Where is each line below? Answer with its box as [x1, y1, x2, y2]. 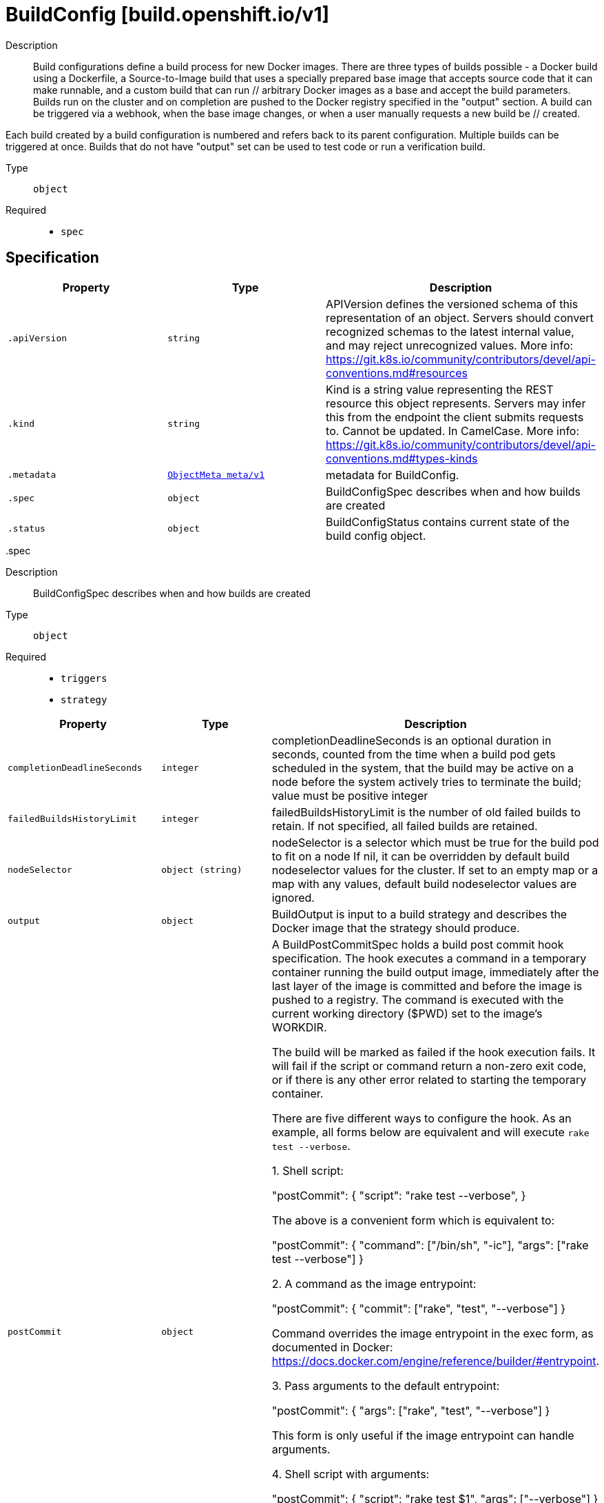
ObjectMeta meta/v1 [167, 470, 265, 481]
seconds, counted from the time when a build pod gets [271, 747, 556, 761]
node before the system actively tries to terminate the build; [271, 774, 581, 789]
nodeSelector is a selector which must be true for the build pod [271, 835, 599, 849]
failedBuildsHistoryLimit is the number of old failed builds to [271, 805, 581, 819]
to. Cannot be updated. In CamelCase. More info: [326, 423, 580, 438]
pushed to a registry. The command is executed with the [271, 992, 564, 1007]
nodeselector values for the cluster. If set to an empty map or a [271, 863, 598, 877]
